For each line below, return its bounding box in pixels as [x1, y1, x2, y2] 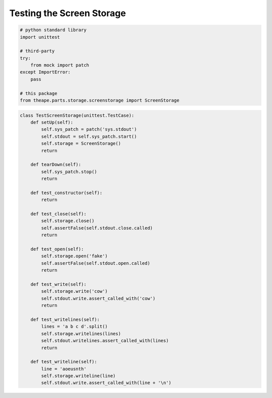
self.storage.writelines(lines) [41, 331, 121, 337]
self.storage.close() [41, 218, 95, 224]
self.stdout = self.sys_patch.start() [41, 133, 137, 139]
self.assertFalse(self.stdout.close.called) [41, 225, 153, 231]
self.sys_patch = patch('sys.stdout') [41, 126, 137, 132]
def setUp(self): [30, 120, 74, 125]
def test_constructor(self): [30, 190, 103, 196]
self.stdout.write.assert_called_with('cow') [41, 295, 156, 301]
